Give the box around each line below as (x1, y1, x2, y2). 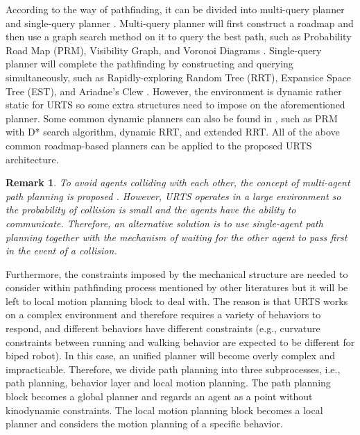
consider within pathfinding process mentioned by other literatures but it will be (6, 280, 348, 295)
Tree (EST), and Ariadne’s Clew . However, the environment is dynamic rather (6, 83, 342, 98)
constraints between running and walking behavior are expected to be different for (6, 334, 355, 349)
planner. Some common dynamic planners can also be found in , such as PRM (6, 110, 338, 125)
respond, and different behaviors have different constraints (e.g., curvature (6, 321, 320, 336)
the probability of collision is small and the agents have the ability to (6, 202, 296, 217)
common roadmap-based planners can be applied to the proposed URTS (6, 138, 312, 152)
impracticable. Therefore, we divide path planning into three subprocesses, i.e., (6, 361, 341, 376)
